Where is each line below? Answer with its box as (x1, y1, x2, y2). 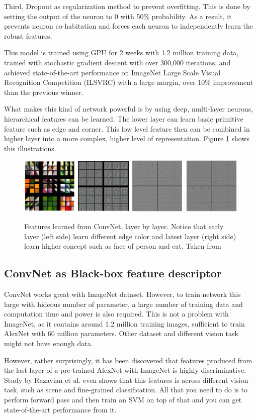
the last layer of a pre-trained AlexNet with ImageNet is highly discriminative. (4, 365, 246, 375)
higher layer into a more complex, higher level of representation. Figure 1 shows (4, 133, 249, 144)
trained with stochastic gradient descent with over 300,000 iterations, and (4, 57, 231, 67)
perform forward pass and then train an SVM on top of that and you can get (4, 394, 242, 404)
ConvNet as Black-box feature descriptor (4, 265, 222, 281)
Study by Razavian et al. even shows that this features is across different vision (4, 374, 248, 385)
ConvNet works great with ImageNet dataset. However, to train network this (4, 288, 241, 299)
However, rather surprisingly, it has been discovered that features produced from (4, 355, 252, 365)
